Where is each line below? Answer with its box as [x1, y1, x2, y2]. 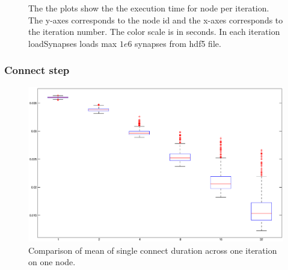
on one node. [28, 256, 76, 268]
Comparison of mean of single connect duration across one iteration [28, 244, 277, 256]
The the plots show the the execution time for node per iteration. [28, 2, 269, 14]
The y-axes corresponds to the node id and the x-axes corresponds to [28, 13, 283, 26]
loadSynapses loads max [28, 37, 117, 49]
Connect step [4, 63, 70, 78]
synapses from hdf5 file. [135, 37, 221, 49]
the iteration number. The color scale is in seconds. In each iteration [28, 25, 280, 38]
